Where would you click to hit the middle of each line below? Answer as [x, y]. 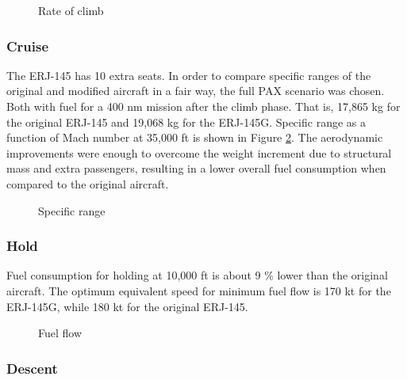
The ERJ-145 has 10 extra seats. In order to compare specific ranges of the [189, 75]
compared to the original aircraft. [88, 183]
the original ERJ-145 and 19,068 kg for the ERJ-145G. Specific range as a [186, 122]
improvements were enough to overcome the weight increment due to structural [199, 152]
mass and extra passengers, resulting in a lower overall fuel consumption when [196, 168]
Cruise [28, 46]
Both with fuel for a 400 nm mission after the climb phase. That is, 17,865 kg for [203, 106]
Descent [32, 368]
